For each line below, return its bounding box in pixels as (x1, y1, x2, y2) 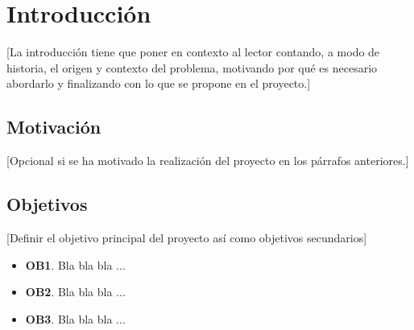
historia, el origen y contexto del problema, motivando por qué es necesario (6, 59, 378, 76)
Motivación (6, 114, 101, 139)
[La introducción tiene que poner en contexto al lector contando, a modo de (6, 43, 380, 60)
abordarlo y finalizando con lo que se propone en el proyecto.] (6, 75, 311, 92)
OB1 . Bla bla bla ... (25, 256, 126, 273)
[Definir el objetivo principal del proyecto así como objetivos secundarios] (6, 229, 367, 245)
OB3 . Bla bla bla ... (25, 310, 126, 327)
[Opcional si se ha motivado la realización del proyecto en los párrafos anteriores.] (6, 152, 409, 169)
